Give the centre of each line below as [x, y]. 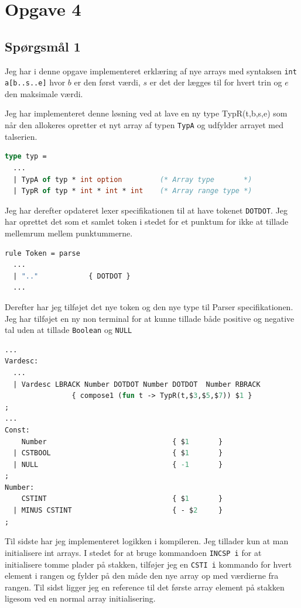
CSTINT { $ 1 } [122, 499]
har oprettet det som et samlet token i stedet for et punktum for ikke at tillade [147, 221]
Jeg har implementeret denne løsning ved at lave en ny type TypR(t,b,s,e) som [146, 113]
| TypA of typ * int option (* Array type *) [133, 179]
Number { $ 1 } [122, 442]
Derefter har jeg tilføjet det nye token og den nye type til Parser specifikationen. [149, 306]
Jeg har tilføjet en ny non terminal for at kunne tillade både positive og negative [150, 318]
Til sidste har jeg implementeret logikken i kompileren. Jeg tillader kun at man [147, 541]
